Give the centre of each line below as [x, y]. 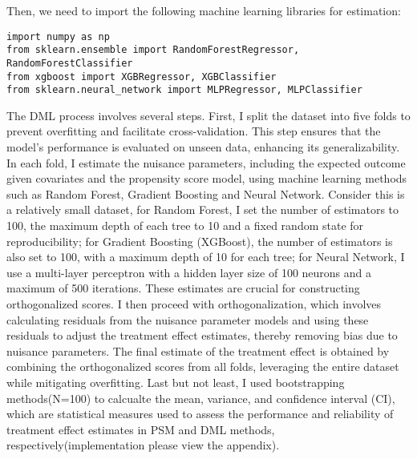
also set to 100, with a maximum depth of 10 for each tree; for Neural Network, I [206, 257]
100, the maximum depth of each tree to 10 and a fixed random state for [185, 225]
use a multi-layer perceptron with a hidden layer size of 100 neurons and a [189, 272]
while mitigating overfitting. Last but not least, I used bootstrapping [176, 382]
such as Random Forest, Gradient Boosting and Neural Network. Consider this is [206, 193]
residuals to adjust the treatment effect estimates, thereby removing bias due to [202, 335]
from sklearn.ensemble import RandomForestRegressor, [153, 50]
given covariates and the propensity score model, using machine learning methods [207, 178]
